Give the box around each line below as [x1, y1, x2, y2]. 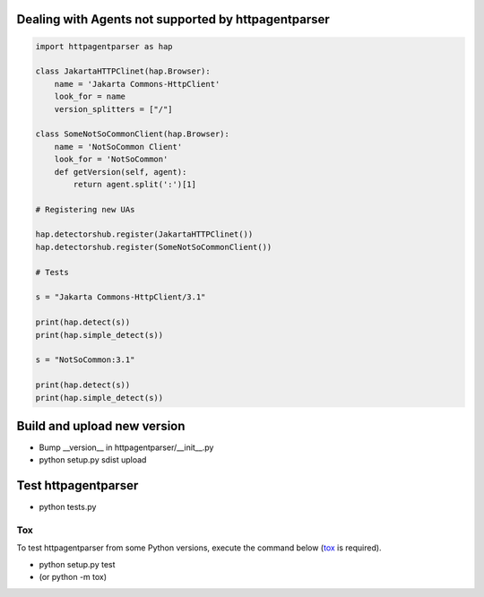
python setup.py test [39, 558, 116, 569]
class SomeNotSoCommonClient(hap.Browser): [35, 129, 230, 139]
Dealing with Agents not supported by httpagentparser [16, 12, 331, 27]
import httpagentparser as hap [35, 41, 174, 51]
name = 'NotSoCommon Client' [54, 142, 183, 151]
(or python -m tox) [39, 572, 108, 583]
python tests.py [39, 502, 97, 513]
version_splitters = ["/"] [54, 104, 174, 114]
